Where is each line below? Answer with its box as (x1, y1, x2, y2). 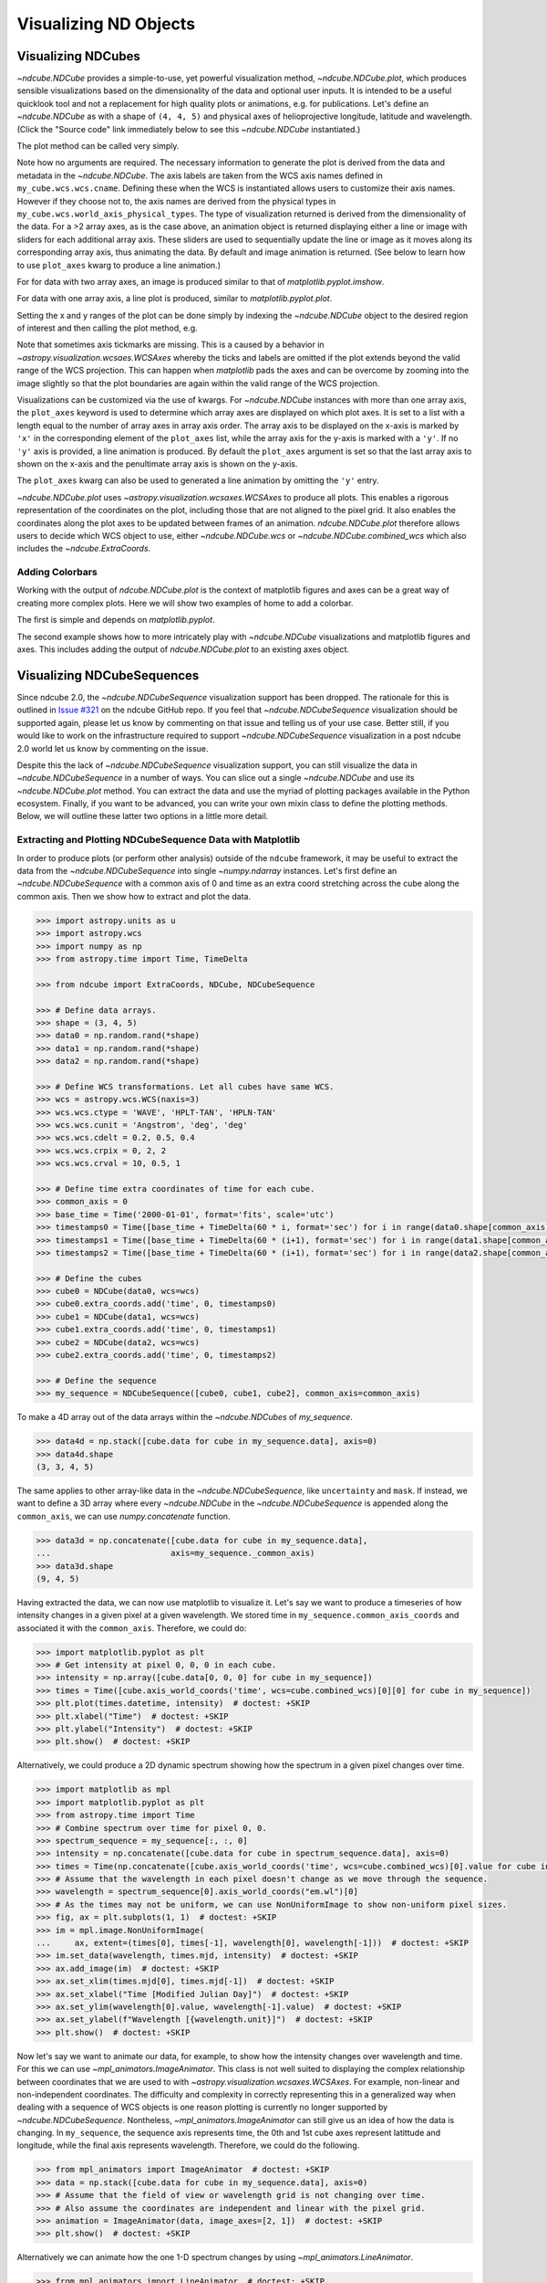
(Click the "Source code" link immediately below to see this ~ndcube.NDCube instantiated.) (16, 123, 361, 134)
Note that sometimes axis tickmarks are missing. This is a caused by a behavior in (16, 339, 325, 351)
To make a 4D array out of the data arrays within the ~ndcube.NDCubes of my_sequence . (16, 1412, 353, 1423)
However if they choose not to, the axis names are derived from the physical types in (16, 195, 336, 206)
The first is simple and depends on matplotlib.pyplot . (16, 615, 215, 626)
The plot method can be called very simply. (16, 141, 180, 152)
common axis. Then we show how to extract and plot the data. (16, 890, 252, 901)
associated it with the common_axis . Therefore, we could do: (16, 1622, 247, 1634)
